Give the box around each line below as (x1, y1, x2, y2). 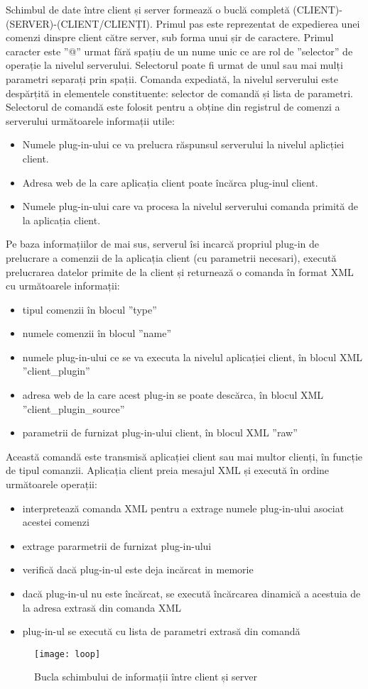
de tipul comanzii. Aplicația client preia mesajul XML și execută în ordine (6, 463, 330, 478)
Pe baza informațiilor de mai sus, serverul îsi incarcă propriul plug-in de (6, 236, 320, 251)
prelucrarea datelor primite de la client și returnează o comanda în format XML (6, 264, 354, 279)
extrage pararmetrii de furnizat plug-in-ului (22, 538, 212, 553)
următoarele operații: (6, 477, 97, 492)
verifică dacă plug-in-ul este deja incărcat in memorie (22, 562, 254, 577)
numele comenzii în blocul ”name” (22, 326, 171, 341)
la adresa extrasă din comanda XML (22, 600, 182, 614)
